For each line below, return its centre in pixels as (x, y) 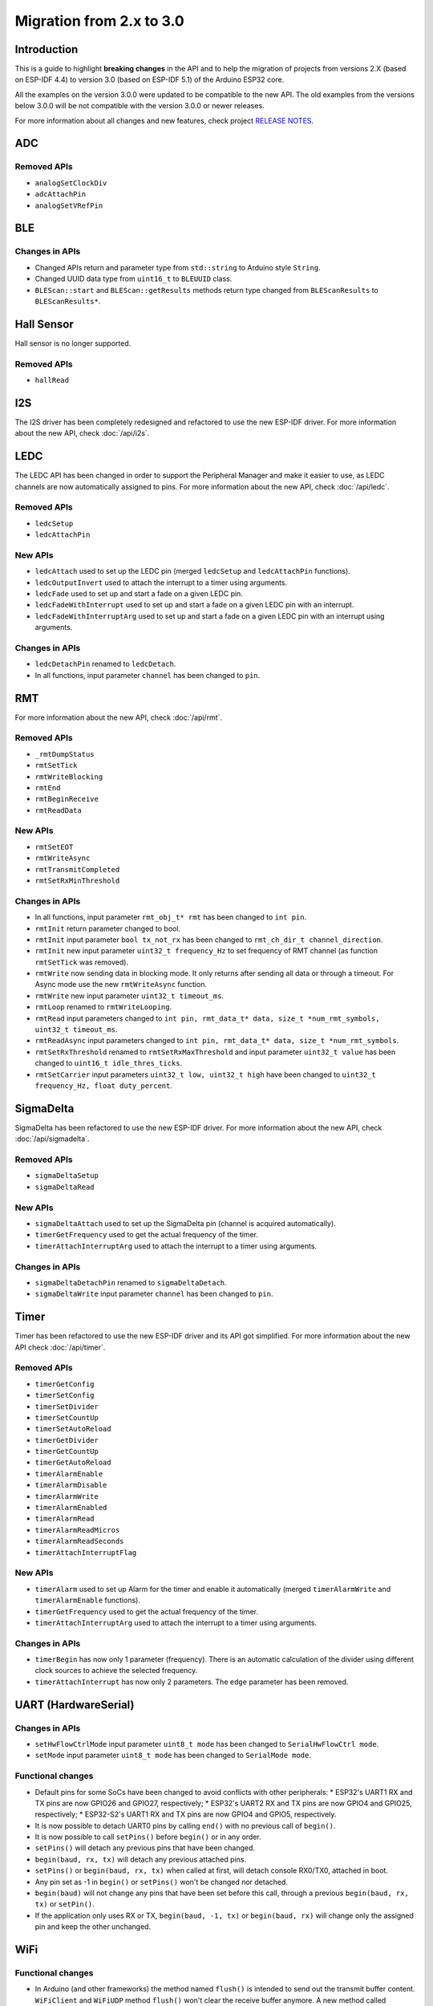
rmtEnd (48, 788)
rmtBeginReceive (67, 799)
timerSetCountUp (67, 1417)
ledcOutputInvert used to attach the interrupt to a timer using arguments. (161, 583)
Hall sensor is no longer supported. (73, 343)
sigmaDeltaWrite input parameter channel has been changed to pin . (154, 1294)
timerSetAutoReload (73, 1429)
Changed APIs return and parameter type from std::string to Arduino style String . (178, 267)
